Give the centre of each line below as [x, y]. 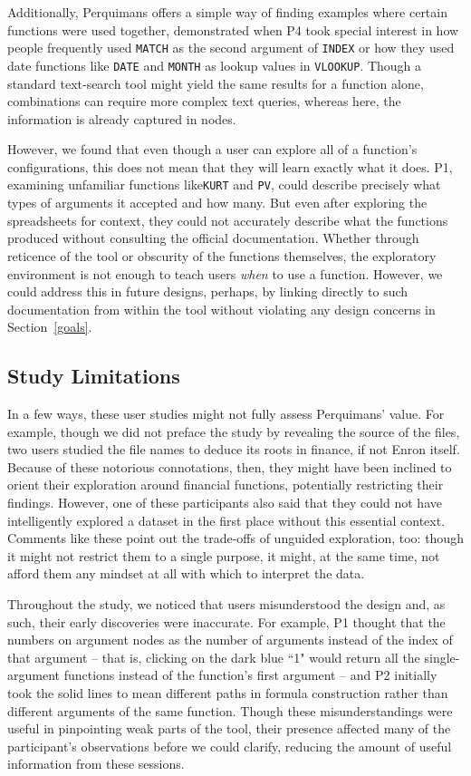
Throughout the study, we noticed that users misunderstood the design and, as [226, 604]
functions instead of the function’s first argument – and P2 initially [250, 675]
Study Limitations [94, 376]
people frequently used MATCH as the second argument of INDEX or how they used [231, 48]
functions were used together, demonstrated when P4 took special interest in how [233, 29]
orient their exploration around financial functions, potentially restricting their [226, 485]
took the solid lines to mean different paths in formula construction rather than [228, 692]
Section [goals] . [50, 327]
